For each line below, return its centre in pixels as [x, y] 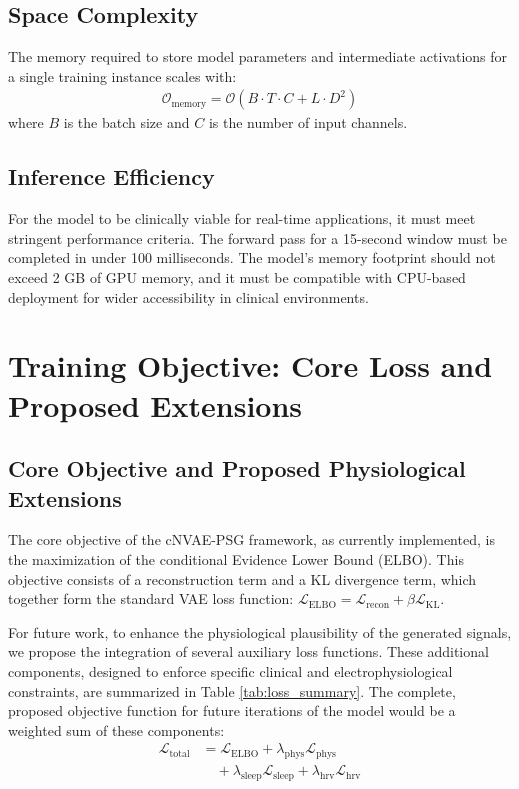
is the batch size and [126, 122]
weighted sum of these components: [116, 729]
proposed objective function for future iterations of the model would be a [232, 710]
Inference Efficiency [111, 176]
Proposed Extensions [155, 404]
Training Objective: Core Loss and [250, 365]
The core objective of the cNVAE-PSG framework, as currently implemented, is [251, 539]
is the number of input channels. [308, 122]
